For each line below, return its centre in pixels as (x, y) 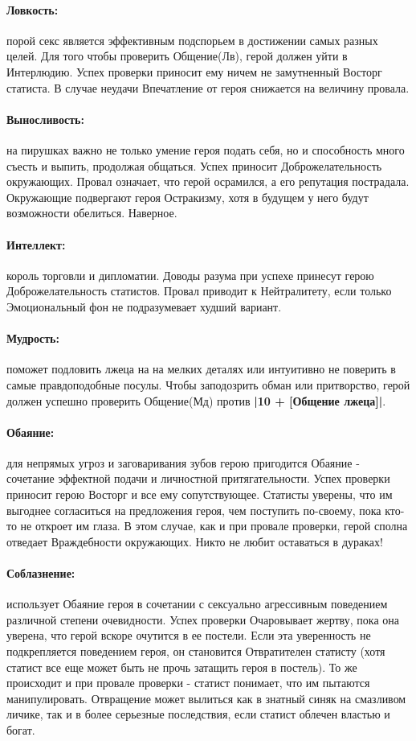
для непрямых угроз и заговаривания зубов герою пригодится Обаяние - (183, 462)
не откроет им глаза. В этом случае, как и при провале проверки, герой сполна (214, 526)
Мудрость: (33, 338)
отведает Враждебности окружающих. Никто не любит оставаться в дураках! (195, 541)
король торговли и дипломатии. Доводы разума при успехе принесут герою (190, 275)
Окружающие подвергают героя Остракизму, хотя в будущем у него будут (188, 197)
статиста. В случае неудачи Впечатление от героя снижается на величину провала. (208, 87)
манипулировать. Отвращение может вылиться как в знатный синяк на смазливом (206, 698)
